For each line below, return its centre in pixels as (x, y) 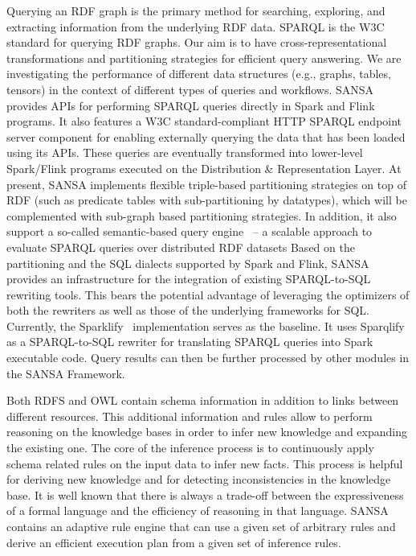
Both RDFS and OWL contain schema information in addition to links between (203, 400)
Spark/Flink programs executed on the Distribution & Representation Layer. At (204, 168)
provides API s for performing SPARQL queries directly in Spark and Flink (191, 105)
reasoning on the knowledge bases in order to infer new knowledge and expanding (207, 432)
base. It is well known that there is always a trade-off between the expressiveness (205, 494)
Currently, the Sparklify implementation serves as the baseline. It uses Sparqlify (206, 325)
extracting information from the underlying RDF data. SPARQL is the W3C (196, 26)
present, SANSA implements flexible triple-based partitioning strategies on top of (206, 184)
